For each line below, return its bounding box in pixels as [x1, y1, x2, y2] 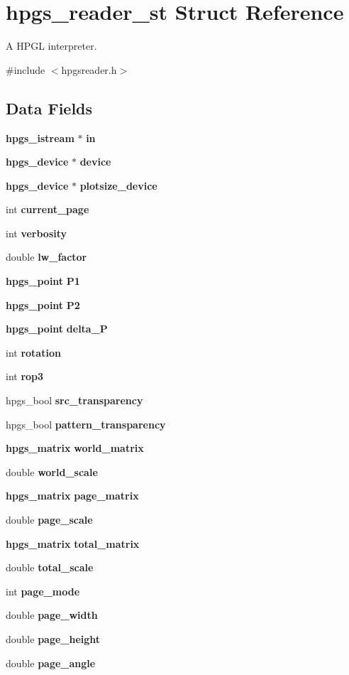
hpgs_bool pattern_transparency [6, 416, 166, 431]
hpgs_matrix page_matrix [6, 488, 139, 503]
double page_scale [6, 512, 93, 527]
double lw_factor [6, 249, 87, 264]
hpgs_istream [6, 130, 74, 145]
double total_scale [6, 560, 94, 575]
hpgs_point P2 [6, 297, 80, 312]
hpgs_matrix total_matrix [6, 536, 140, 551]
